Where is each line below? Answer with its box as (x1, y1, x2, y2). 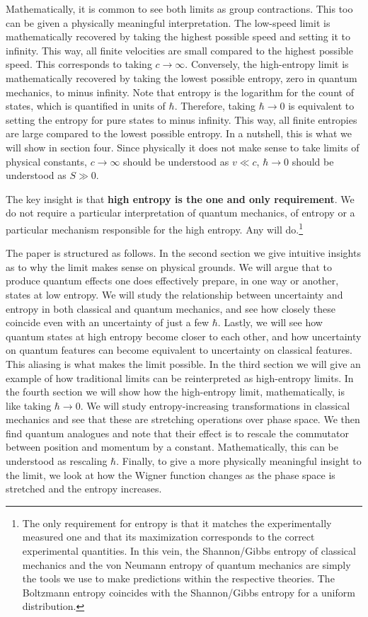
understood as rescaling (6, 454, 108, 468)
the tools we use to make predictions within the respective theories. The (22, 571, 335, 586)
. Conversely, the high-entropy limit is (185, 57, 349, 71)
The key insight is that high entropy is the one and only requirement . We (6, 191, 355, 206)
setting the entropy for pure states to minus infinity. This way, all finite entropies (6, 112, 357, 127)
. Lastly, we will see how (217, 315, 323, 330)
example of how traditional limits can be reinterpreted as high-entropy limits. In (6, 370, 354, 385)
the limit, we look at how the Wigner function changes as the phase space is (6, 467, 335, 482)
